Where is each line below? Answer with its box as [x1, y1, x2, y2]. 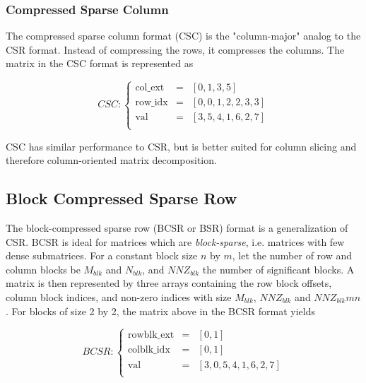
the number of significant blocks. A [202, 261, 355, 276]
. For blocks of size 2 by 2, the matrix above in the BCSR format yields [6, 303, 316, 318]
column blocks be [6, 261, 81, 276]
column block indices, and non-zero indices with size [6, 289, 232, 304]
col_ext [135, 83, 165, 93]
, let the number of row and [232, 248, 353, 263]
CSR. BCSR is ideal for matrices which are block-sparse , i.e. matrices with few [6, 234, 345, 249]
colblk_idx [127, 345, 170, 355]
